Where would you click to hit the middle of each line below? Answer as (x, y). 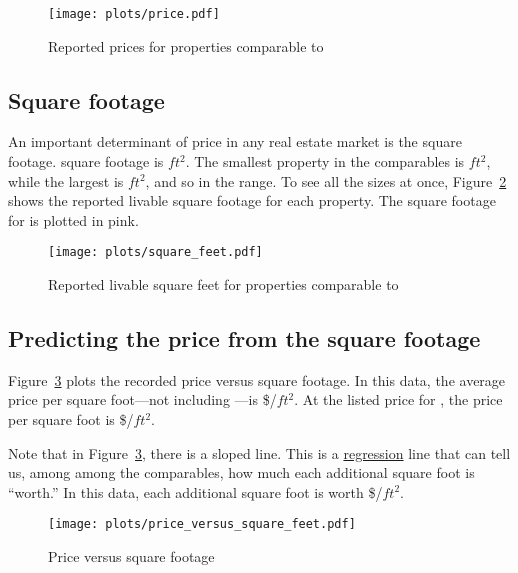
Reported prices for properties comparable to (186, 45)
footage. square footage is (86, 161)
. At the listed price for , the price (398, 399)
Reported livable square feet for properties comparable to (223, 284)
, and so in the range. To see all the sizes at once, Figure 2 (326, 180)
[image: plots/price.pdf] (134, 14)
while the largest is (66, 180)
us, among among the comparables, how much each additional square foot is (241, 472)
